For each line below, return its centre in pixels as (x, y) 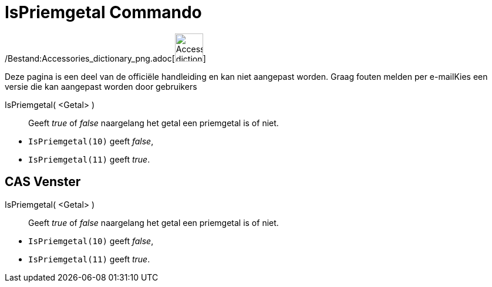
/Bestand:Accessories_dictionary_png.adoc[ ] (105, 58)
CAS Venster (43, 182)
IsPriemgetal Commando (103, 12)
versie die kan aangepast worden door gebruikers (101, 86)
